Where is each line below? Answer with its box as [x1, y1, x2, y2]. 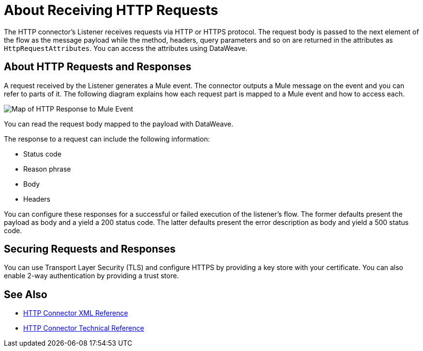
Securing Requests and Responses [4, 243, 176, 255]
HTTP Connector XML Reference [23, 309, 128, 318]
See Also [4, 288, 47, 301]
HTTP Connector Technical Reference [23, 324, 144, 333]
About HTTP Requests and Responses [4, 61, 192, 73]
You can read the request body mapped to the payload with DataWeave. [4, 119, 233, 128]
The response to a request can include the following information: [4, 134, 210, 143]
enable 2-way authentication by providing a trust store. [4, 271, 179, 280]
